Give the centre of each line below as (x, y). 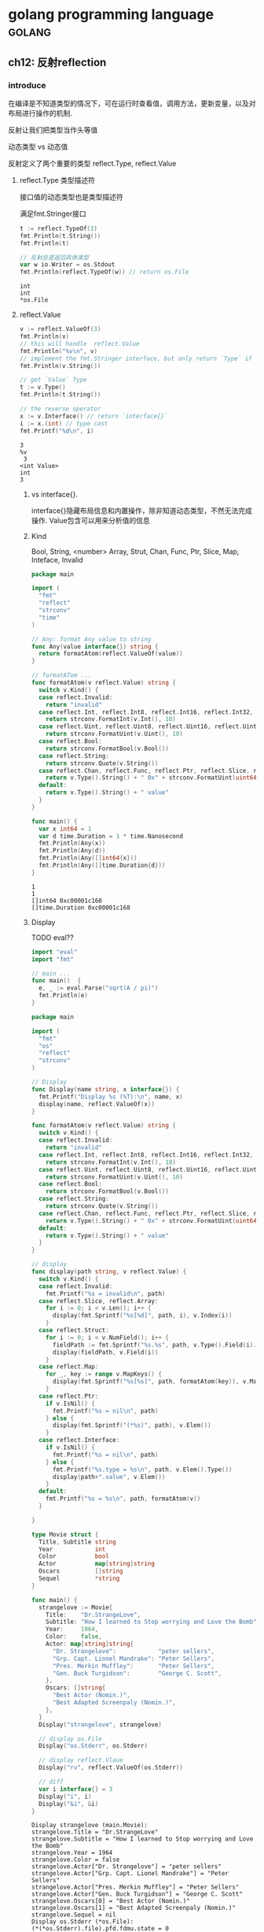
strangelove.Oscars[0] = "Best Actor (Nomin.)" (110, 1901)
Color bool (74, 1557)
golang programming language (111, 15)
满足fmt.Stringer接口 (53, 214)
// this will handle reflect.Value (79, 344)
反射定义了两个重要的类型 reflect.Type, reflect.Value (92, 163)
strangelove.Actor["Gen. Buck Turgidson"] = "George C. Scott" (137, 1894)
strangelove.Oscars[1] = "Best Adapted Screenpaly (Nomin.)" (133, 1908)
